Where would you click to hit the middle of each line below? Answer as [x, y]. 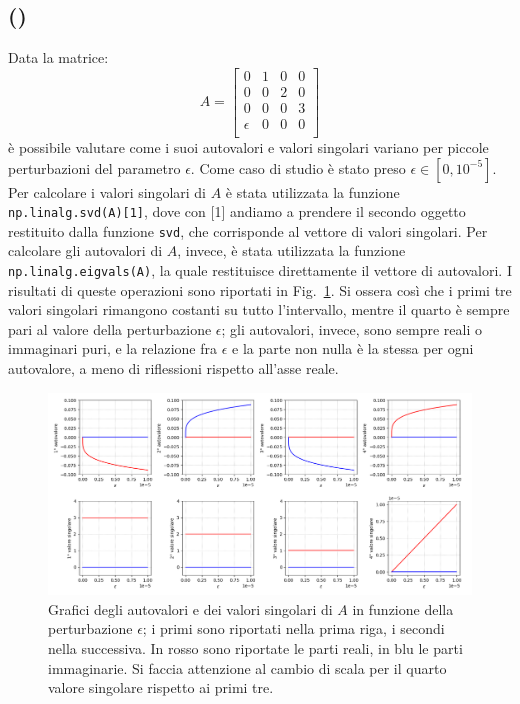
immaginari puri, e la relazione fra [113, 348]
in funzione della [403, 608]
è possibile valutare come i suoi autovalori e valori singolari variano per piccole [248, 146]
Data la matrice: [58, 57]
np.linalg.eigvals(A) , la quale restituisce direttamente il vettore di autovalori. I [260, 270]
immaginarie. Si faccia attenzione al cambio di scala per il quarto [247, 667]
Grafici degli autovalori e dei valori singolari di [190, 608]
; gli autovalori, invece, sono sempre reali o [351, 328]
